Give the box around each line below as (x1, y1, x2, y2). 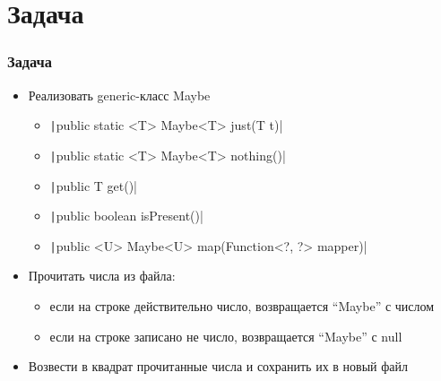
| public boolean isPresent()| (49, 206, 203, 225)
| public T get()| (49, 176, 137, 195)
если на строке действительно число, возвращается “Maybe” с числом (49, 297, 435, 316)
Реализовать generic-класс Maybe (28, 85, 211, 104)
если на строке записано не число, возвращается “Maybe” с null (49, 326, 402, 345)
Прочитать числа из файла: (28, 266, 176, 285)
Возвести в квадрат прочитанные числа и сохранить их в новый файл (28, 357, 408, 376)
